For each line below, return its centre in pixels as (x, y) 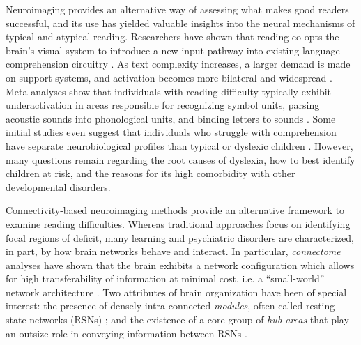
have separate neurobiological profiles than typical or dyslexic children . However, (179, 145)
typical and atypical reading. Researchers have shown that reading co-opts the (172, 37)
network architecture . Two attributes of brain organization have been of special (176, 292)
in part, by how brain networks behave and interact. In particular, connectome (173, 251)
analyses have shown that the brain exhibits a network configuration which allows (180, 264)
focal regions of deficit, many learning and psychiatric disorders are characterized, (180, 237)
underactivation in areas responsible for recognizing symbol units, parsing (163, 105)
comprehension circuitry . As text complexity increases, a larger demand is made (178, 64)
